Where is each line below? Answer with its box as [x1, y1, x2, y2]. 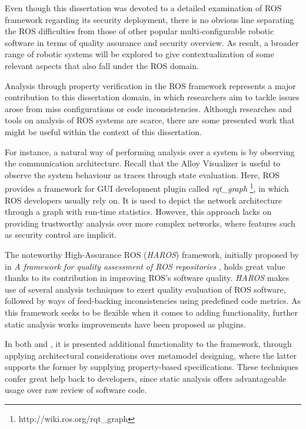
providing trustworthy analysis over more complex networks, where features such [5, 217, 295, 229]
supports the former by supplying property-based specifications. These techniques [5, 361, 298, 373]
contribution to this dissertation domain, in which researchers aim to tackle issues [5, 91, 300, 103]
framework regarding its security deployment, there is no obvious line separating [5, 13, 294, 25]
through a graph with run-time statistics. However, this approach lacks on [5, 205, 272, 218]
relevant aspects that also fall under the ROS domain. [5, 59, 199, 71]
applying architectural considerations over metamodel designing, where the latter [5, 349, 297, 361]
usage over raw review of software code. [5, 384, 147, 396]
